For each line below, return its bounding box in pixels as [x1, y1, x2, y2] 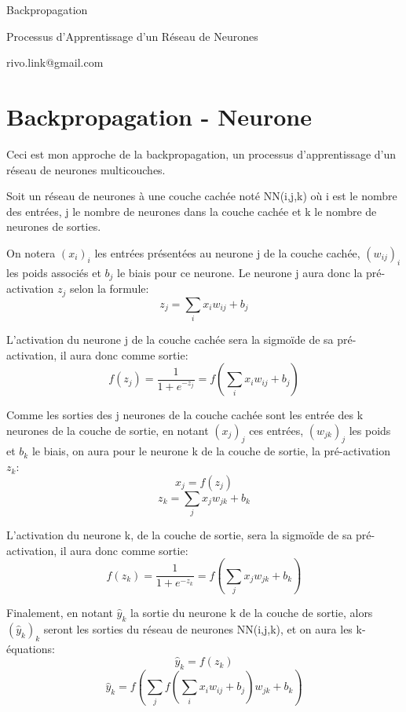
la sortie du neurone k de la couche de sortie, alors [130, 604, 373, 620]
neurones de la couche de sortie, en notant [6, 422, 209, 438]
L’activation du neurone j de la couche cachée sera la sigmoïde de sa [6, 330, 334, 347]
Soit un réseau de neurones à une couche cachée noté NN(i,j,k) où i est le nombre [6, 188, 397, 204]
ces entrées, [249, 422, 304, 438]
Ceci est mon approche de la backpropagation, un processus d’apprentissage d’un [6, 145, 397, 162]
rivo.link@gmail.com [6, 54, 104, 71]
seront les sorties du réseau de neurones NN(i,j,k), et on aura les [43, 620, 353, 637]
